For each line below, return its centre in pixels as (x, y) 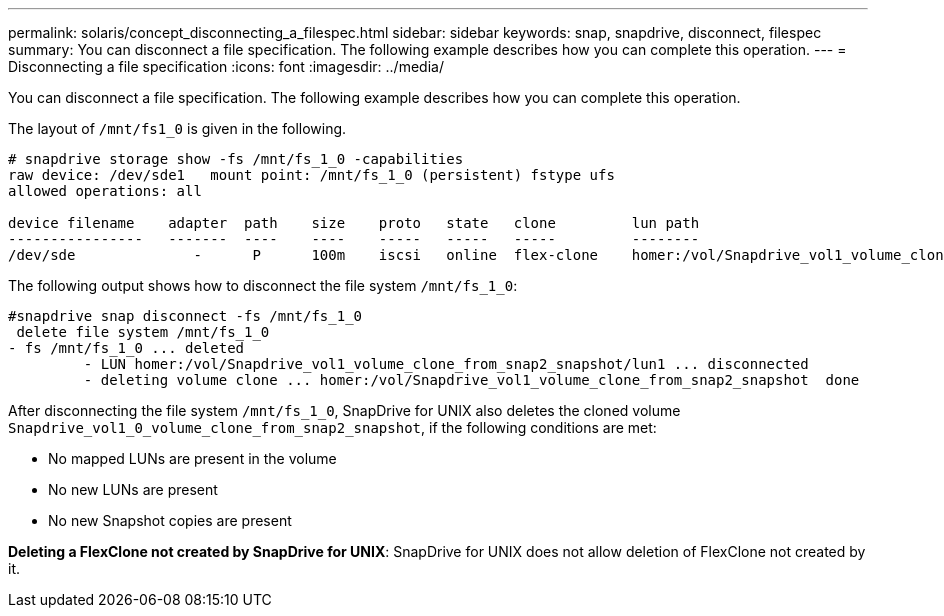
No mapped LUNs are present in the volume (192, 458)
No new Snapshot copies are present (170, 520)
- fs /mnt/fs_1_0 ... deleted (126, 348)
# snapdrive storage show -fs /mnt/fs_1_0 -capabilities (236, 159)
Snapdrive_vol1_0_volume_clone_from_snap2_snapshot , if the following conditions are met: (332, 427)
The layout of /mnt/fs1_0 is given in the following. (177, 128)
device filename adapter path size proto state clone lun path (354, 223)
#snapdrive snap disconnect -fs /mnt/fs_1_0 (185, 316)
